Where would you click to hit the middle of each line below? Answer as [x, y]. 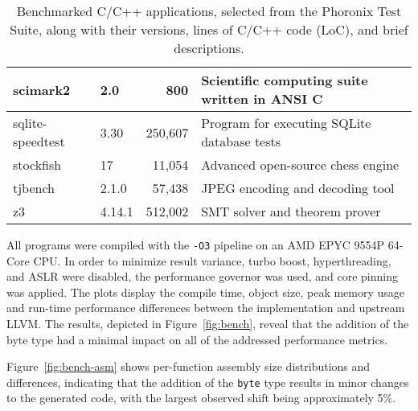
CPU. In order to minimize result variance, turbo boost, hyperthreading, [212, 260]
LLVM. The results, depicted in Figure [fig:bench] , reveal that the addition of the [208, 324]
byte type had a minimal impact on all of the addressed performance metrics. [197, 339]
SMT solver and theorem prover [291, 211]
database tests [241, 141]
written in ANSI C [262, 99]
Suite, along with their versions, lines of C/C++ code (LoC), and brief [209, 29]
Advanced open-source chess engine [300, 164]
